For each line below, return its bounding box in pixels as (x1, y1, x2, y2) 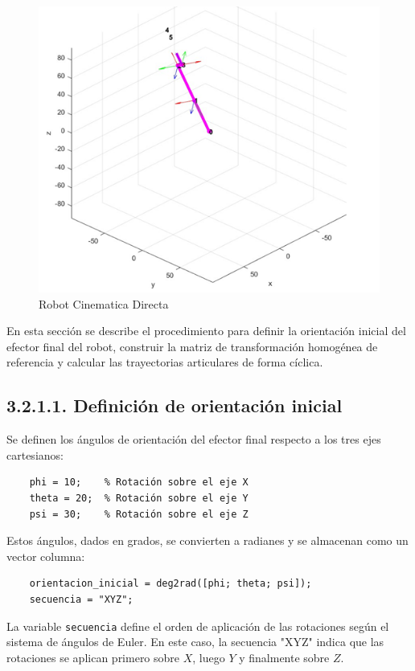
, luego (192, 648, 225, 665)
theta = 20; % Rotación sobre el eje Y (29, 493, 249, 504)
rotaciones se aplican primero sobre (6, 648, 180, 665)
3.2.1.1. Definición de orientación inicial (6, 393, 343, 418)
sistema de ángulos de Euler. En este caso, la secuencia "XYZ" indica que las (6, 633, 384, 650)
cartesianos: (6, 446, 64, 463)
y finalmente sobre (239, 648, 330, 665)
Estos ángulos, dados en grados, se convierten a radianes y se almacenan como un (6, 532, 409, 549)
